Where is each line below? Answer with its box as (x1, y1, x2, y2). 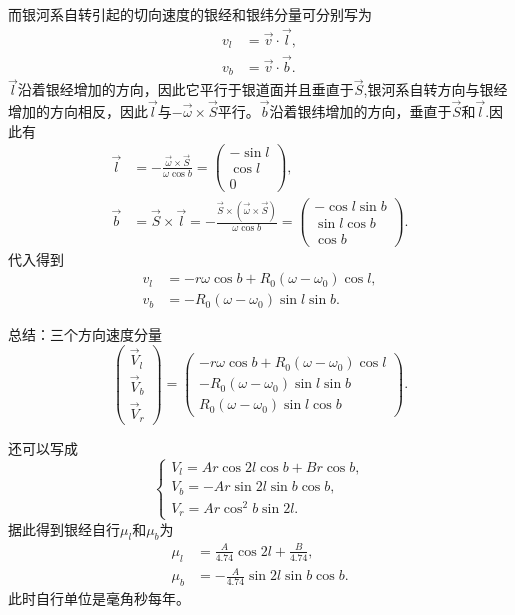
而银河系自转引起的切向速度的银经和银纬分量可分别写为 (8, 4, 372, 24)
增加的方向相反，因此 (8, 101, 148, 122)
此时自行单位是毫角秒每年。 (8, 588, 190, 609)
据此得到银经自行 (8, 518, 120, 539)
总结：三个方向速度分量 (8, 324, 162, 345)
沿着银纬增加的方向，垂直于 (269, 101, 452, 122)
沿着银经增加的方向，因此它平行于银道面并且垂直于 (17, 79, 354, 100)
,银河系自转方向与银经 (363, 79, 508, 100)
